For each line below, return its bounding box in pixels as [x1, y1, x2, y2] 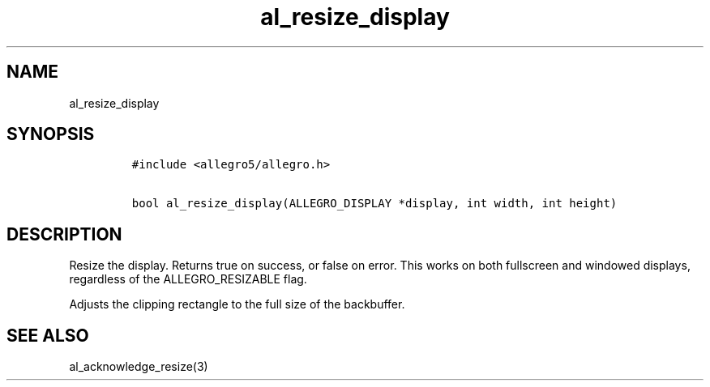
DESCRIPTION [6, 223, 122, 245]
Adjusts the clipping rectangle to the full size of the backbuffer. [69, 297, 405, 312]
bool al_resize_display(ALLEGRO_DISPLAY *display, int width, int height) [131, 197, 618, 211]
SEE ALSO [6, 325, 89, 346]
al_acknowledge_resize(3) [69, 359, 208, 374]
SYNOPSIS [6, 124, 95, 145]
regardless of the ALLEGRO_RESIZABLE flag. [69, 272, 307, 287]
